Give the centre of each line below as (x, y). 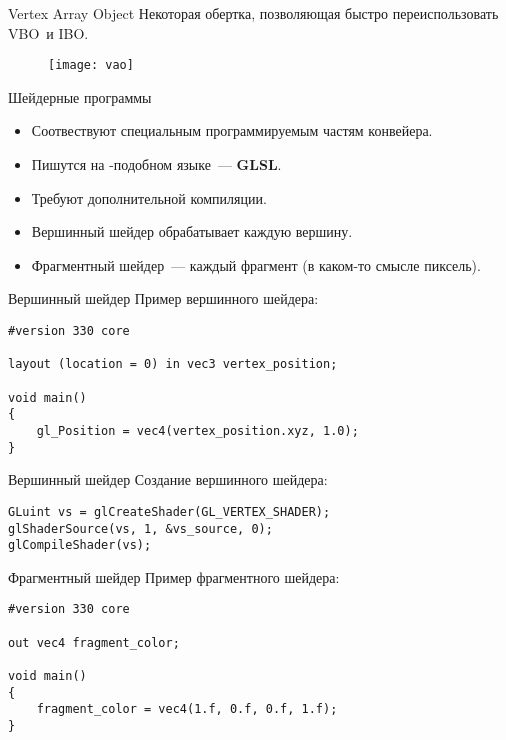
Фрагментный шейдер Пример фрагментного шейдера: (174, 576)
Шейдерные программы (80, 96)
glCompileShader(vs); (80, 545)
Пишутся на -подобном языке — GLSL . (156, 164)
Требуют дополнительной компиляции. (149, 197)
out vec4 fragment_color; (94, 642)
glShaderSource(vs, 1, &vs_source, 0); (140, 528)
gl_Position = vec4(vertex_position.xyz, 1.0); (197, 430)
